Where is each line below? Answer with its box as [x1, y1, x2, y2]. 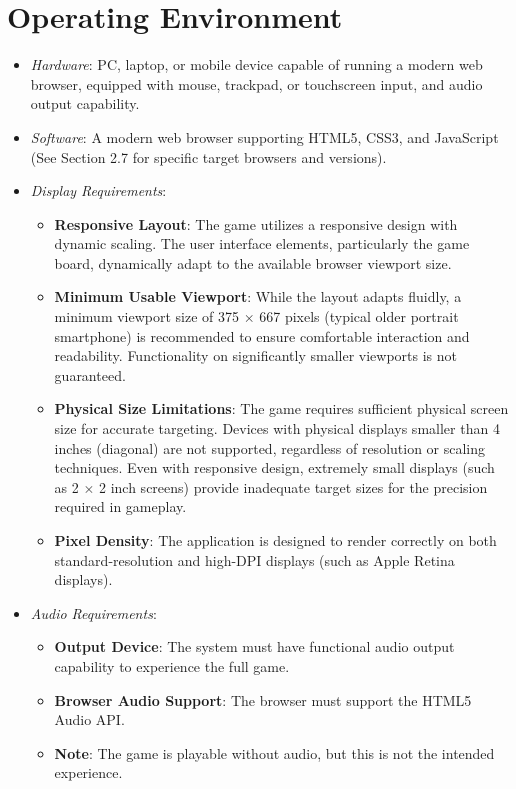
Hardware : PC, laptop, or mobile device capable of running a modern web [30, 54, 483, 75]
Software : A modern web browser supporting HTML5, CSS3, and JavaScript [30, 126, 499, 147]
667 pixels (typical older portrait [259, 306, 459, 327]
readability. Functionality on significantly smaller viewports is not [54, 345, 457, 366]
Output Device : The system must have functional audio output [54, 636, 455, 657]
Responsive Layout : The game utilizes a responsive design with [54, 213, 458, 234]
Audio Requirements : [30, 602, 157, 623]
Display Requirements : [30, 180, 167, 201]
